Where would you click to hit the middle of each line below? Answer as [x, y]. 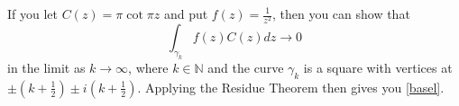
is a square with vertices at [378, 67]
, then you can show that [341, 13]
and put [186, 13]
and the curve [246, 67]
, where [148, 67]
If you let [32, 13]
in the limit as [46, 67]
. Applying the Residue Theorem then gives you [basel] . [291, 87]
